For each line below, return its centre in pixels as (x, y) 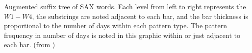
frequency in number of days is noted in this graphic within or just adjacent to (122, 35)
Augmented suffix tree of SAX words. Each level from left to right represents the (125, 6)
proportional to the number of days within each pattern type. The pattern (115, 26)
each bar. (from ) (30, 44)
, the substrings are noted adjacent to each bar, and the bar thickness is (140, 16)
